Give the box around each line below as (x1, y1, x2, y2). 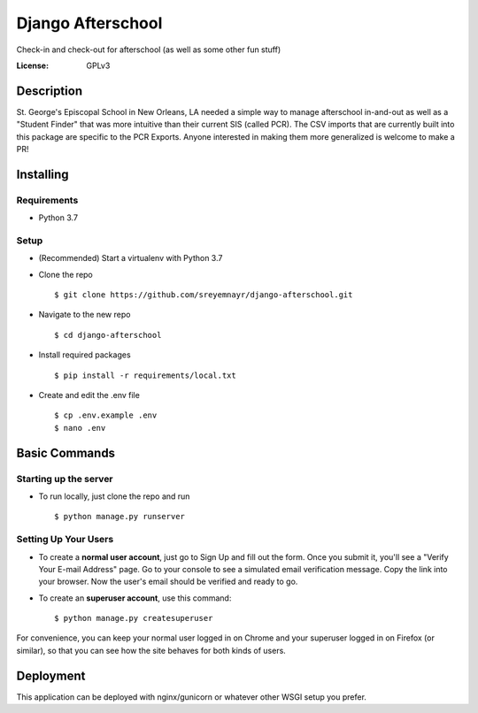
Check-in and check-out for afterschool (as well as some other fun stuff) (16, 44, 281, 55)
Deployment (16, 668, 86, 683)
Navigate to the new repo (38, 310, 131, 320)
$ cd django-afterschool (54, 330, 162, 340)
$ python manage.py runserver (54, 511, 186, 522)
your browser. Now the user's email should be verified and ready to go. (38, 576, 298, 587)
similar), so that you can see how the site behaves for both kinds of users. (16, 645, 287, 655)
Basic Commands (16, 445, 115, 460)
